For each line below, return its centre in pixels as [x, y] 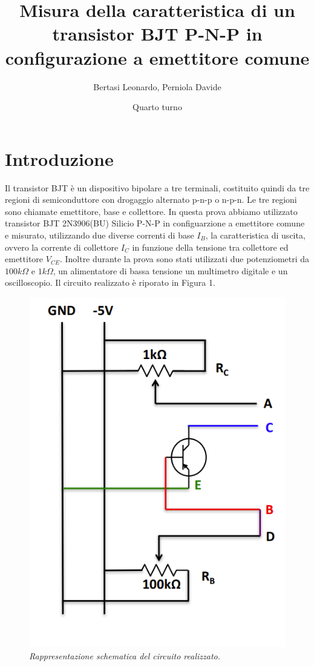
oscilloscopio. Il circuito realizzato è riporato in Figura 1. [110, 282]
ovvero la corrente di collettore [62, 247]
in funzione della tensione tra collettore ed [210, 247]
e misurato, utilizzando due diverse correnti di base [100, 235]
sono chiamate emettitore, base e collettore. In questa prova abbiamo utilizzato [151, 211]
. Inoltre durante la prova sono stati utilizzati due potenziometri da [185, 259]
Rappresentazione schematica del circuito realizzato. [125, 655]
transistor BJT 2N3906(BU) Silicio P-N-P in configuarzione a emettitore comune [155, 223]
